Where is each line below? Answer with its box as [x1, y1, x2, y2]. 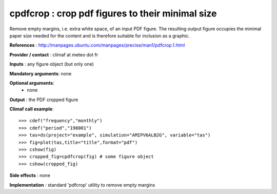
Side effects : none [9, 172, 51, 179]
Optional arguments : [9, 80, 54, 86]
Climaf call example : [9, 106, 54, 112]
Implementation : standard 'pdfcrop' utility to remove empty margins [9, 182, 155, 188]
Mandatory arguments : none [9, 70, 72, 76]
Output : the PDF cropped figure [9, 96, 78, 103]
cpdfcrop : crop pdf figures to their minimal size [9, 8, 217, 19]
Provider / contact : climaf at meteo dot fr [9, 51, 98, 57]
